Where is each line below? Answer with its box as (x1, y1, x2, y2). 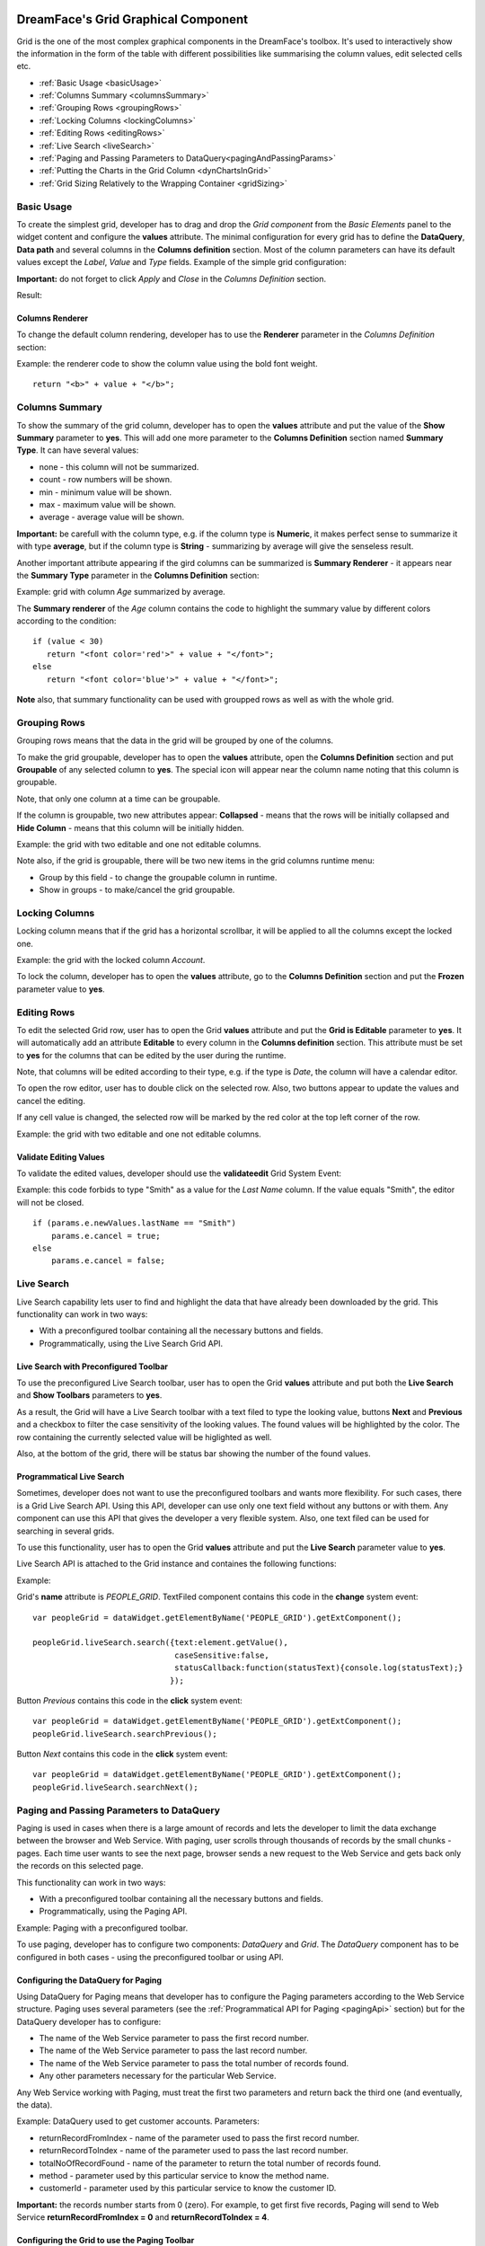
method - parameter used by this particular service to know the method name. (39, 2170, 330, 2180)
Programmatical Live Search (16, 1472, 125, 1482)
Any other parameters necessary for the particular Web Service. (39, 2071, 277, 2082)
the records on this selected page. (16, 1861, 144, 1871)
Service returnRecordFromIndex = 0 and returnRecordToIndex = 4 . (16, 2212, 269, 2223)
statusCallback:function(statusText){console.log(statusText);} (173, 1663, 464, 1673)
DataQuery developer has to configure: (16, 2016, 162, 2027)
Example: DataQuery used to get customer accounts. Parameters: (16, 2116, 260, 2127)
